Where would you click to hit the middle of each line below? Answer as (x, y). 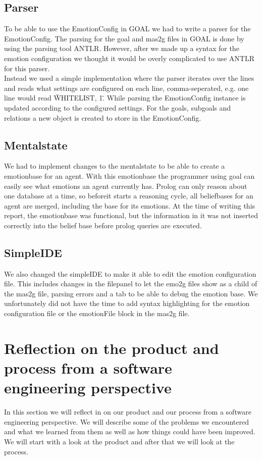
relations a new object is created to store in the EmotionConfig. (103, 117)
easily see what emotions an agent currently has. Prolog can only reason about (126, 186)
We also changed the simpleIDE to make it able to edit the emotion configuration (130, 273)
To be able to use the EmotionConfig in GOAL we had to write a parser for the (127, 29)
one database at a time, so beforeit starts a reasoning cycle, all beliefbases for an (129, 196)
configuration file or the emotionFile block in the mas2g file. (97, 313)
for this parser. (27, 68)
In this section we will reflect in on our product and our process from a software (128, 412)
